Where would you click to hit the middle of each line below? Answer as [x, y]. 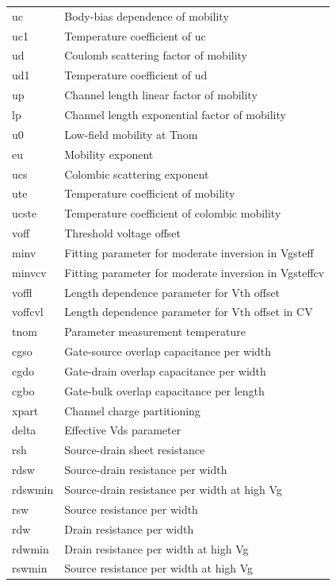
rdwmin [31, 548]
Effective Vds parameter [123, 430]
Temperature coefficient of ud [136, 75]
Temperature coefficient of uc [135, 35]
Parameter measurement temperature [155, 332]
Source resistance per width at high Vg [159, 568]
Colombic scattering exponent [137, 173]
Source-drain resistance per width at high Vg [173, 489]
